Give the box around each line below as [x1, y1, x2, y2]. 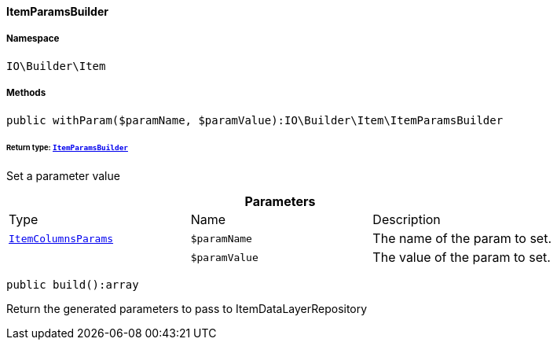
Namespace [6, 33, 60, 45]
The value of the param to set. [372, 249, 551, 266]
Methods [6, 87, 46, 99]
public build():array [6, 278, 139, 292]
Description [372, 212, 441, 228]
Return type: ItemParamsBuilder [6, 143, 128, 153]
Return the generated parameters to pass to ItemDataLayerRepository [6, 302, 368, 316]
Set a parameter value [6, 169, 120, 183]
